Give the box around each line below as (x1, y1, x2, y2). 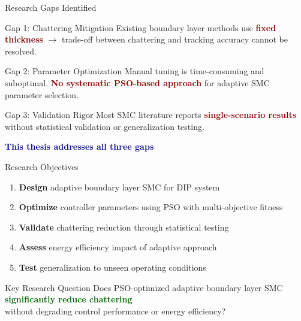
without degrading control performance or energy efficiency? (5, 304, 226, 317)
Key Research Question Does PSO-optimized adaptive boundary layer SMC (5, 281, 283, 293)
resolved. (5, 44, 37, 57)
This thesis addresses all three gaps (5, 140, 154, 153)
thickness (5, 33, 43, 46)
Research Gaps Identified (5, 1, 97, 13)
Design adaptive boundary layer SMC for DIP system (19, 180, 220, 193)
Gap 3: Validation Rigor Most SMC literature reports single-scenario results (5, 108, 297, 121)
